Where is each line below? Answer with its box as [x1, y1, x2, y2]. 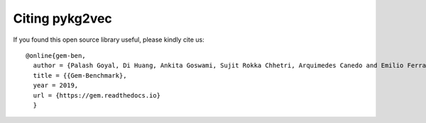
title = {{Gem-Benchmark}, [33, 71, 127, 79]
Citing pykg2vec [13, 11, 113, 26]
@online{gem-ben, [26, 52, 86, 59]
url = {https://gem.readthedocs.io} [33, 91, 161, 99]
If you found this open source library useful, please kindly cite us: [13, 35, 205, 44]
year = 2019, [33, 81, 79, 90]
